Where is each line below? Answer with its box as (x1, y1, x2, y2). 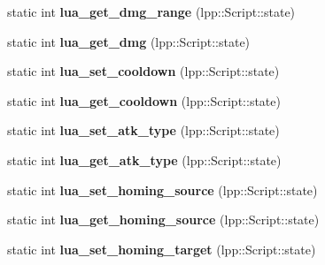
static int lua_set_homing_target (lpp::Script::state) (7, 239, 316, 258)
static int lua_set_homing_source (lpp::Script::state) (7, 180, 318, 199)
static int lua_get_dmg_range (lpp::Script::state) (7, 3, 296, 20)
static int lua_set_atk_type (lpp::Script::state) (7, 121, 280, 140)
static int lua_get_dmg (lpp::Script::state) (7, 32, 251, 50)
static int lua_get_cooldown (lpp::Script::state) (7, 91, 281, 110)
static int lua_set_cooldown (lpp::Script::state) (7, 62, 280, 80)
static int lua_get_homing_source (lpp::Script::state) (7, 210, 320, 229)
